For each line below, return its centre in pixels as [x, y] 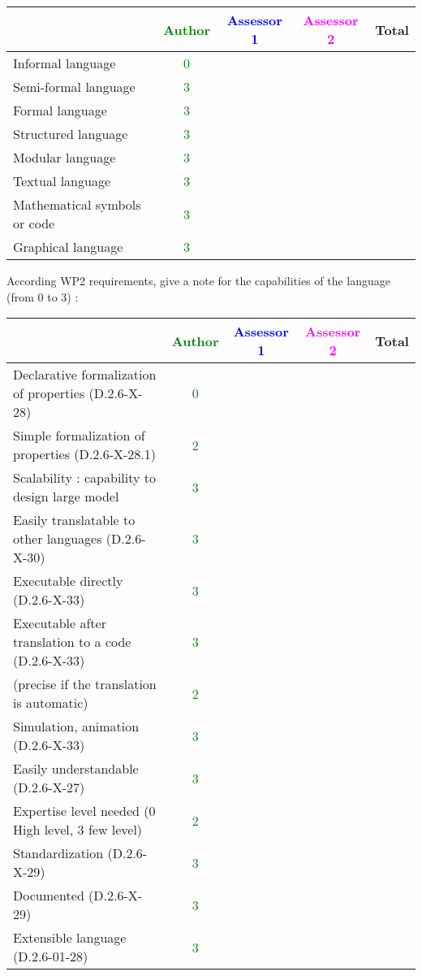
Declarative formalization [85, 375]
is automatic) [51, 703]
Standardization [58, 853]
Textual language [62, 181]
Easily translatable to [74, 520]
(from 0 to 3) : [43, 296]
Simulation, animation [76, 727]
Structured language [71, 134]
